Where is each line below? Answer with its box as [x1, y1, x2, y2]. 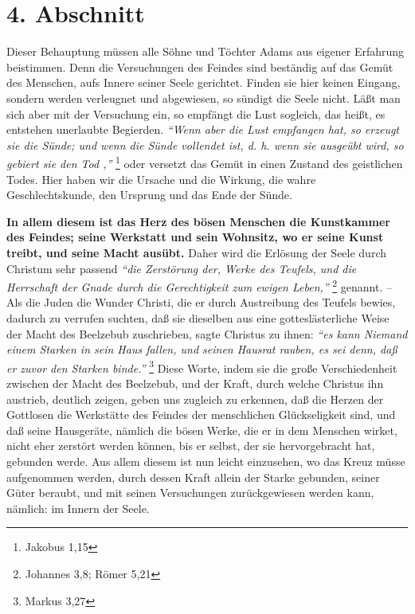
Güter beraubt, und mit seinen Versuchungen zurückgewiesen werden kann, [6, 484, 374, 501]
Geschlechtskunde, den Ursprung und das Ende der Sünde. [6, 186, 292, 203]
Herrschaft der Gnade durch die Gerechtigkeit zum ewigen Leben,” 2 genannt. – [6, 276, 393, 295]
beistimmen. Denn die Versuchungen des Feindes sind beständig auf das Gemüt [6, 58, 393, 75]
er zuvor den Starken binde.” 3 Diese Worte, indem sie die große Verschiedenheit [6, 357, 397, 376]
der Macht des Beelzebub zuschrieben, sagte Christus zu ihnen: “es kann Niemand [6, 325, 408, 342]
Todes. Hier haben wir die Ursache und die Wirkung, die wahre [6, 170, 316, 187]
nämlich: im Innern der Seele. [6, 499, 150, 516]
